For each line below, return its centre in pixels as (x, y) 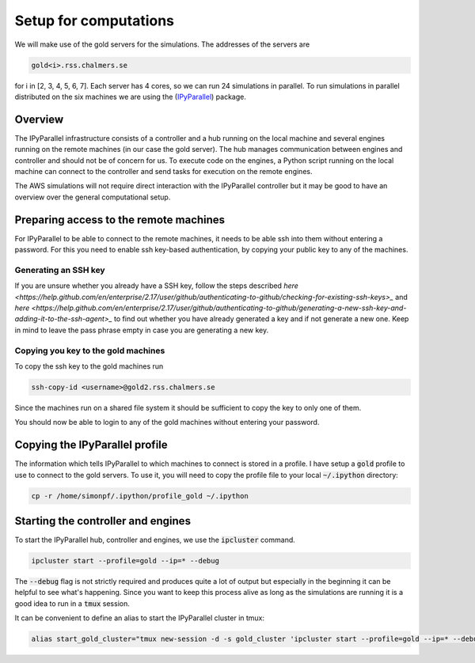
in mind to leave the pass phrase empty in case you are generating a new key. (142, 330)
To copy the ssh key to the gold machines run (89, 366)
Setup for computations (94, 21)
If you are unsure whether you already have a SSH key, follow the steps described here (156, 286)
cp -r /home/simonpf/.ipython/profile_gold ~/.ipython (140, 496)
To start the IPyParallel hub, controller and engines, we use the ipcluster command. (155, 540)
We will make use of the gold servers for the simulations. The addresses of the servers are (162, 44)
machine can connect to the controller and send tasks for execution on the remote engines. (163, 171)
